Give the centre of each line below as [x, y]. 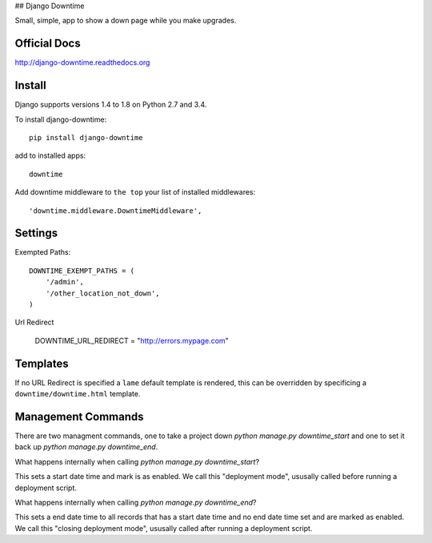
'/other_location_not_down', [102, 293]
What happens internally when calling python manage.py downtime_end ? [136, 502]
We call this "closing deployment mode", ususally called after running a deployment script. [164, 528]
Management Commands [79, 416]
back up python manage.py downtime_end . [86, 447]
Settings [36, 233]
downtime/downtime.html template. [78, 394]
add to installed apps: [50, 155]
